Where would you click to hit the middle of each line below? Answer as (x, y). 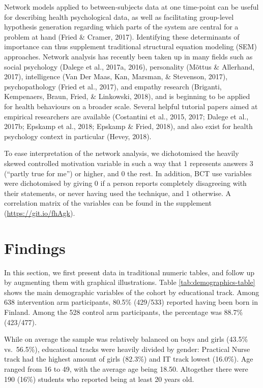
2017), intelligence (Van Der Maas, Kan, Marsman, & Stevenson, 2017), (116, 76)
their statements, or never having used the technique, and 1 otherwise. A (118, 193)
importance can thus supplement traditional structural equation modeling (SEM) (130, 46)
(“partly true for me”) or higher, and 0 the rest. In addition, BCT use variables (128, 173)
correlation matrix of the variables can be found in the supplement (108, 203)
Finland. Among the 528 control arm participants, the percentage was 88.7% (124, 312)
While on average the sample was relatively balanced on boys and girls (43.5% (126, 339)
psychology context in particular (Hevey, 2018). (78, 136)
